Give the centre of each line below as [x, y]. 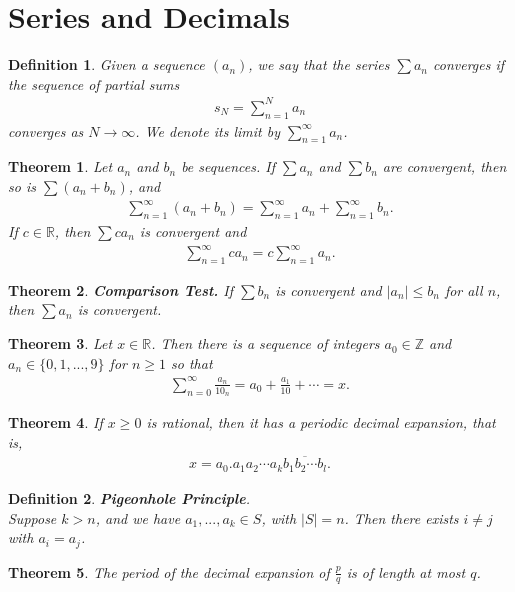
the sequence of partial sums [94, 83]
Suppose [32, 517]
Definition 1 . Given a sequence [106, 64]
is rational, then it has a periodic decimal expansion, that [321, 422]
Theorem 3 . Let [60, 343]
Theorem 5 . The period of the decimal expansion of [169, 571]
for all [463, 289]
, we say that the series [319, 64]
